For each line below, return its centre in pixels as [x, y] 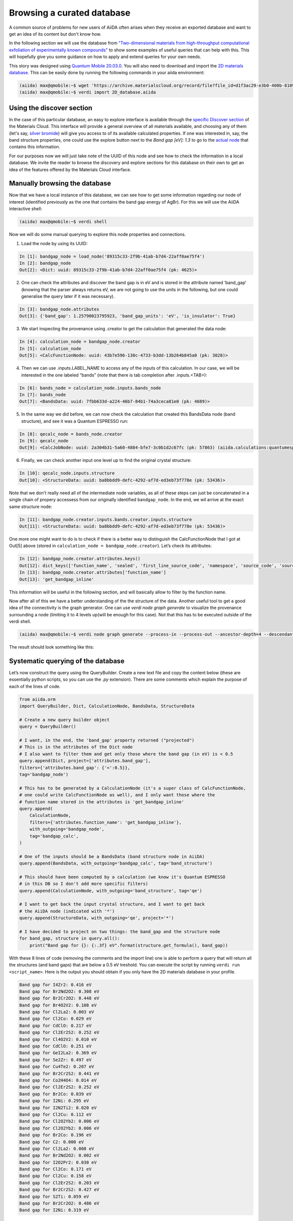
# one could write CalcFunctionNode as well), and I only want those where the [117, 795]
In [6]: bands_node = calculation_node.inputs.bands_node [90, 388]
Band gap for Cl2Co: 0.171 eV [55, 1169]
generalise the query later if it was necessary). [68, 296]
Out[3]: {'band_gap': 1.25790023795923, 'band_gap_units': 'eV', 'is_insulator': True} [127, 316]
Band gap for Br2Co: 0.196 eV [55, 1135]
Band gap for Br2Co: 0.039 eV [55, 1094]
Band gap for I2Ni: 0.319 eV [54, 1210]
